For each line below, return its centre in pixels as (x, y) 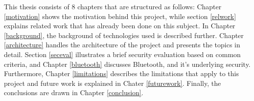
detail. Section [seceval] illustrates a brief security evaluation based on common (122, 54)
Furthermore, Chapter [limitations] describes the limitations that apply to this (121, 73)
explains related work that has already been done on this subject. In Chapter (120, 26)
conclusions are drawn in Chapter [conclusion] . (74, 92)
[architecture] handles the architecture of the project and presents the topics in (122, 45)
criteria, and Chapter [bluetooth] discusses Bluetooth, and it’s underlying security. (127, 64)
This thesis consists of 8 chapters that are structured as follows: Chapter (113, 6)
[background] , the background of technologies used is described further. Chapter (124, 35)
